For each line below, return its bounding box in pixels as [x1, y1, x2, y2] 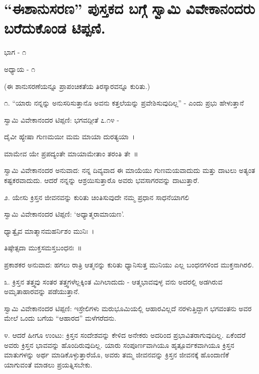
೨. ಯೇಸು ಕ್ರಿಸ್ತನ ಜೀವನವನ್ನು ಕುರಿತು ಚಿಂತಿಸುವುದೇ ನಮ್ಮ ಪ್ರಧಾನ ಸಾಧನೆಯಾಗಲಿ [4, 192, 189, 202]
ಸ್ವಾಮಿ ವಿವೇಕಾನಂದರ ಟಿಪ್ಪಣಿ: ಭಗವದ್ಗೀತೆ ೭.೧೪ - [4, 114, 119, 125]
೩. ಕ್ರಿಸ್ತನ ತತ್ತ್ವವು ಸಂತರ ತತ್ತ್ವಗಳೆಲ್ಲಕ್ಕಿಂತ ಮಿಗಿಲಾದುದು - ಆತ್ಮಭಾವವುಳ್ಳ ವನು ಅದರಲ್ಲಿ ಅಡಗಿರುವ [4, 276, 223, 287]
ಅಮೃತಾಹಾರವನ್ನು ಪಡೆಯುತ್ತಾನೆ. [4, 286, 80, 297]
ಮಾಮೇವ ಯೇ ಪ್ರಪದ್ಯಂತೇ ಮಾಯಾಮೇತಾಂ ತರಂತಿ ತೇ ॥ [4, 148, 138, 158]
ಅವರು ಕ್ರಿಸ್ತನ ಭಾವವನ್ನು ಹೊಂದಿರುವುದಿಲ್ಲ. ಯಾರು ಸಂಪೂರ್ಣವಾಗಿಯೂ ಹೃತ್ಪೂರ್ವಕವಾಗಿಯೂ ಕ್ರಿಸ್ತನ [4, 339, 234, 350]
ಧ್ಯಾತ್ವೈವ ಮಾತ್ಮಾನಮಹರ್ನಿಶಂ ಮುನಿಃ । [4, 225, 95, 236]
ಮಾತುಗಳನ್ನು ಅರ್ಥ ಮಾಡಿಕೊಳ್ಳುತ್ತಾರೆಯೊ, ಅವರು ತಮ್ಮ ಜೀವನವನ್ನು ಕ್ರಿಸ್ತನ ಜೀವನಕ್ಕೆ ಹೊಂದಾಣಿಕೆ [4, 349, 229, 360]
